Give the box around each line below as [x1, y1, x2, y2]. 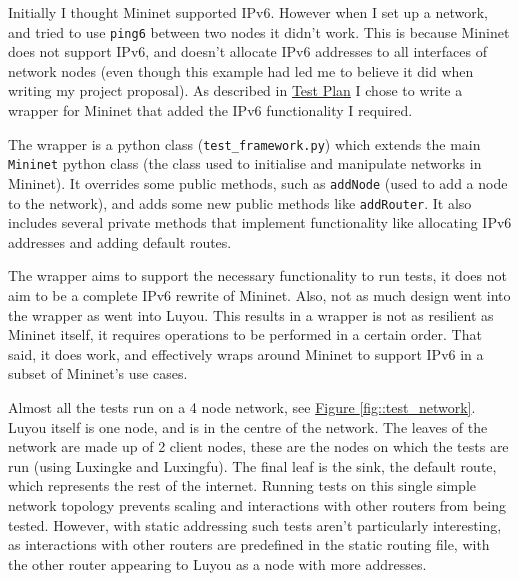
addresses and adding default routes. [8, 231, 232, 252]
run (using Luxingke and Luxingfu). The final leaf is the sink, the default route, [8, 455, 497, 476]
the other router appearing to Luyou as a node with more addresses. [8, 553, 427, 574]
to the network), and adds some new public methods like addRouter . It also [8, 192, 472, 213]
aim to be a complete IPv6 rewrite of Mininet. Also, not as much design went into [8, 285, 511, 306]
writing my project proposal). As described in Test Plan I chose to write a [8, 80, 463, 101]
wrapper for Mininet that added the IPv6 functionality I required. [8, 100, 413, 121]
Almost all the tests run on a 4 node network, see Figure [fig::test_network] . [8, 397, 476, 417]
